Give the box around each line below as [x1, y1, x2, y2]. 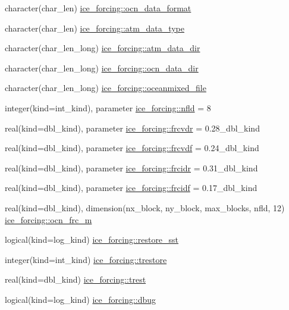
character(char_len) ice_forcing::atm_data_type [5, 21, 184, 34]
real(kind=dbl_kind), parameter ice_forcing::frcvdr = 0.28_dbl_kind [5, 121, 260, 134]
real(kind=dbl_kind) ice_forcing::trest [5, 273, 146, 286]
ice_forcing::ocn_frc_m [5, 213, 92, 226]
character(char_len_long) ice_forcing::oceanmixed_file [5, 82, 206, 94]
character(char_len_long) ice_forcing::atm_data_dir [5, 42, 200, 54]
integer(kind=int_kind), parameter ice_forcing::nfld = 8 [5, 101, 211, 114]
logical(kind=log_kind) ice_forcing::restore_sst [5, 233, 179, 246]
